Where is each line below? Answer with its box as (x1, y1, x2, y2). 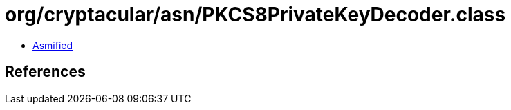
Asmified (32, 39, 73, 51)
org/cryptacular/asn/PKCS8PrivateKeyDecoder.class (5, 3, 506, 26)
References (5, 63, 86, 81)
